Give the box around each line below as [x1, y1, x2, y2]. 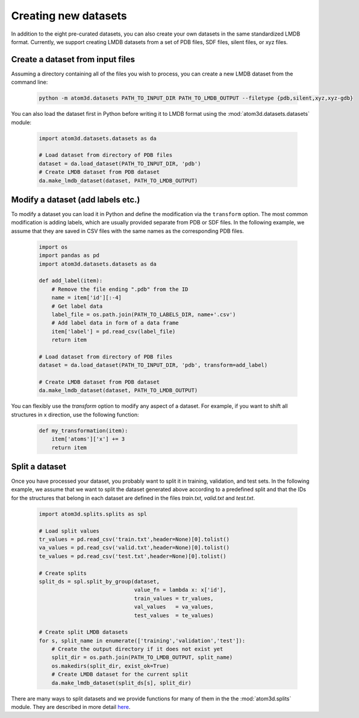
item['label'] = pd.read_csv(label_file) [51, 328, 176, 335]
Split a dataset [11, 462, 66, 472]
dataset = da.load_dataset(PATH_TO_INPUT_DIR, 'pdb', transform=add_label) [39, 362, 268, 369]
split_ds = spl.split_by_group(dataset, [39, 578, 160, 585]
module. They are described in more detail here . [11, 704, 131, 711]
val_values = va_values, [134, 603, 214, 611]
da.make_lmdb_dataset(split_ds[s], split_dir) [51, 679, 192, 686]
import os [39, 243, 68, 250]
